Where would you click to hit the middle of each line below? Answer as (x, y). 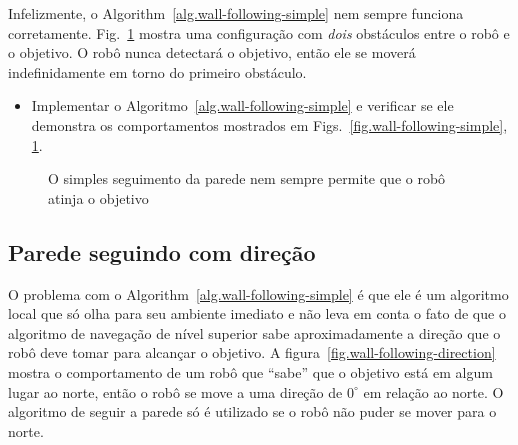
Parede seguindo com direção (162, 251)
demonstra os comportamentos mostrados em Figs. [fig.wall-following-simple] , (269, 124)
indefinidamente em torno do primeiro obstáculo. (157, 71)
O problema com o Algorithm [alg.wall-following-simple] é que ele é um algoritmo (258, 293)
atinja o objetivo (98, 197)
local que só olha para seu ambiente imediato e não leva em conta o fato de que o (257, 313)
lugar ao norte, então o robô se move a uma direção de (175, 391)
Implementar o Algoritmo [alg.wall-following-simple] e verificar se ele (242, 105)
